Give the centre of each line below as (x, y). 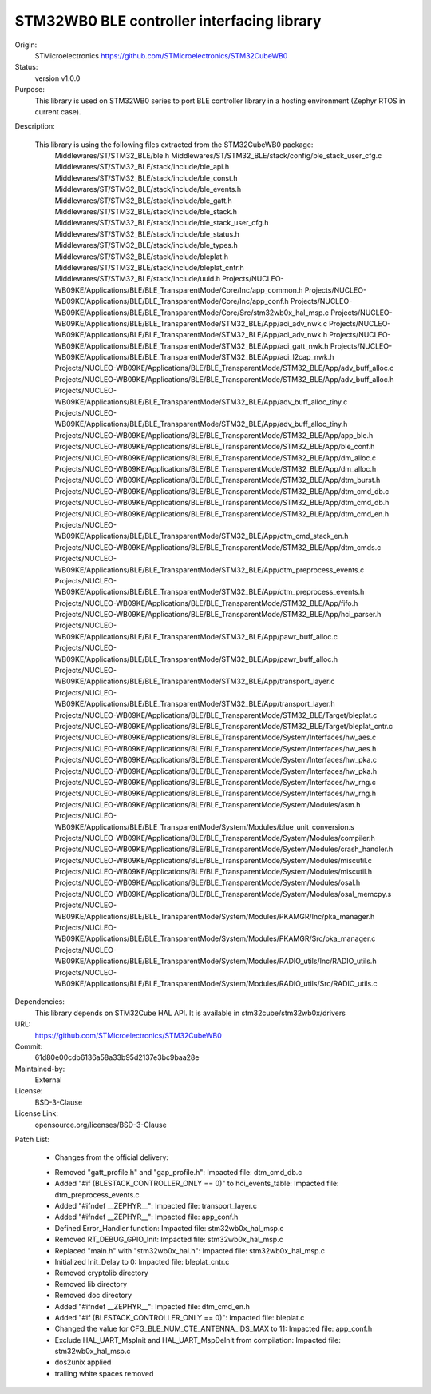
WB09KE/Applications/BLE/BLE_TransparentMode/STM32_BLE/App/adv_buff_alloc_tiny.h (201, 424)
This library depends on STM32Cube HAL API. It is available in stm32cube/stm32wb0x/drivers (190, 1013)
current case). (58, 111)
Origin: (26, 45)
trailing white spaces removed (104, 1373)
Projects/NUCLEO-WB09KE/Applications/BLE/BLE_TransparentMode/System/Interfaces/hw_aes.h (215, 748)
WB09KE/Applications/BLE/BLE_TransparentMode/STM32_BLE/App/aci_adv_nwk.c (191, 323)
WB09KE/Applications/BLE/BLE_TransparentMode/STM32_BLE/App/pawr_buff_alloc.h (196, 659)
